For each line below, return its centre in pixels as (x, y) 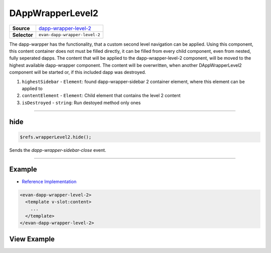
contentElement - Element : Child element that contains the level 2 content (101, 96)
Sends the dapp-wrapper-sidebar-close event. (58, 150)
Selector (23, 35)
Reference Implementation (49, 182)
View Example (32, 239)
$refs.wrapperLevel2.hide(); (56, 137)
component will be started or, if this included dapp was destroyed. (78, 72)
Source (21, 28)
